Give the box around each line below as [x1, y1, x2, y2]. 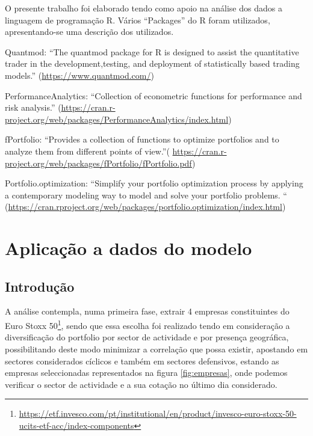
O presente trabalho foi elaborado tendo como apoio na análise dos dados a [5, 2, 282, 14]
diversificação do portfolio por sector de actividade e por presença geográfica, [5, 331, 289, 343]
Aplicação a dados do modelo [5, 236, 252, 260]
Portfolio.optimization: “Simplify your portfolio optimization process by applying [5, 177, 303, 189]
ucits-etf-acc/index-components [19, 419, 134, 431]
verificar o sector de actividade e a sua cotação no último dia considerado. [5, 378, 277, 390]
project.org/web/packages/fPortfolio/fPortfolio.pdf [5, 156, 193, 169]
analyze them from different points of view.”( [5, 144, 170, 157]
